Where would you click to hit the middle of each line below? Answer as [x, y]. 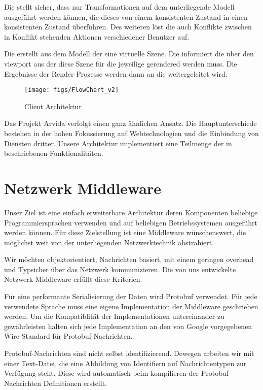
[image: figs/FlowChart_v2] [72, 90]
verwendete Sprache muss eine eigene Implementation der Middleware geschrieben [131, 306]
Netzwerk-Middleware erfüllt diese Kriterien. [73, 279]
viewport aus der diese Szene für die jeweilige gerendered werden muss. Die [121, 63]
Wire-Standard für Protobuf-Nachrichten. [68, 336]
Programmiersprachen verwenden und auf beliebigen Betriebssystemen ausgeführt [131, 222]
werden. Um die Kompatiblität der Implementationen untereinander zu [114, 316]
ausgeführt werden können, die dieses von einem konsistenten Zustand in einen [126, 17]
